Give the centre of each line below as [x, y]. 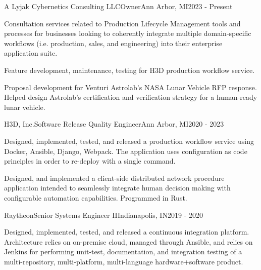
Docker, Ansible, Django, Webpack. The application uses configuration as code [126, 151]
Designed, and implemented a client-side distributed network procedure [114, 178]
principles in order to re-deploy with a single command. [90, 161]
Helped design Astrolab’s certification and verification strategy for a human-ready [131, 97]
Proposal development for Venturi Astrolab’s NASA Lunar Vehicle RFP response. [130, 87]
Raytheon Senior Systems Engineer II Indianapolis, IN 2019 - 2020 [103, 215]
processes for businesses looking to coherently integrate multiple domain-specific [128, 33]
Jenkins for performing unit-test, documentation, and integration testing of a [123, 252]
